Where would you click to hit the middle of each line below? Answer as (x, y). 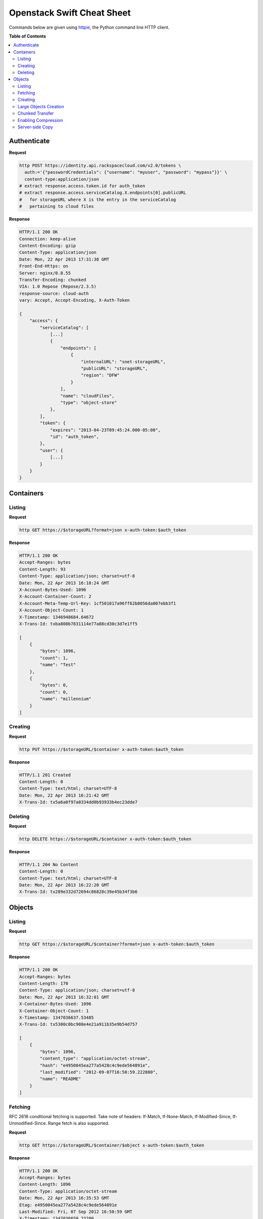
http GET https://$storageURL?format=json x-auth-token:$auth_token (103, 530)
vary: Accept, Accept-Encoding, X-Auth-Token (75, 300)
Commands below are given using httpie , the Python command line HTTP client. (89, 27)
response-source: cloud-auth (54, 293)
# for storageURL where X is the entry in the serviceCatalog (98, 199)
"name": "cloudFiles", (87, 396)
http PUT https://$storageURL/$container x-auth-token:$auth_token (102, 749)
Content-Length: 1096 (45, 1184)
